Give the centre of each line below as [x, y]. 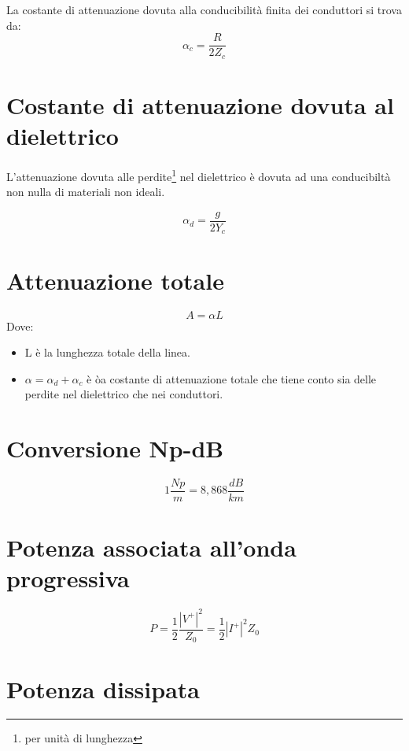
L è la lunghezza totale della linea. [107, 352]
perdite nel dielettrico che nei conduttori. [124, 394]
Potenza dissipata [103, 688]
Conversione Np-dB [115, 448]
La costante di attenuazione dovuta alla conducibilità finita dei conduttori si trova [204, 9]
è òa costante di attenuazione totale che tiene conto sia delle [232, 378]
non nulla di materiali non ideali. [86, 192]
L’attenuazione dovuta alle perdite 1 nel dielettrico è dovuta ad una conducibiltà [199, 175]
